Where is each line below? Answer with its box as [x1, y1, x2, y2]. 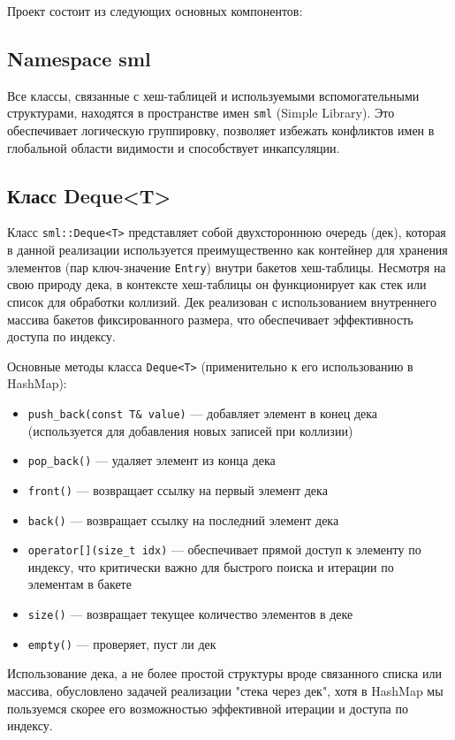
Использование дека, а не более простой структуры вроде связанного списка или [7, 664, 442, 683]
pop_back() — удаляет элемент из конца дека [27, 451, 276, 469]
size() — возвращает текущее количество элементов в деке [27, 605, 353, 623]
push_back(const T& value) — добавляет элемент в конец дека [27, 403, 378, 422]
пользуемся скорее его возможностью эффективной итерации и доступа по [7, 698, 408, 717]
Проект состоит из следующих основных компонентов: [7, 2, 303, 19]
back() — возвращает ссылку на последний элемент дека [27, 510, 339, 529]
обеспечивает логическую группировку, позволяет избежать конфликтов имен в [7, 121, 435, 140]
